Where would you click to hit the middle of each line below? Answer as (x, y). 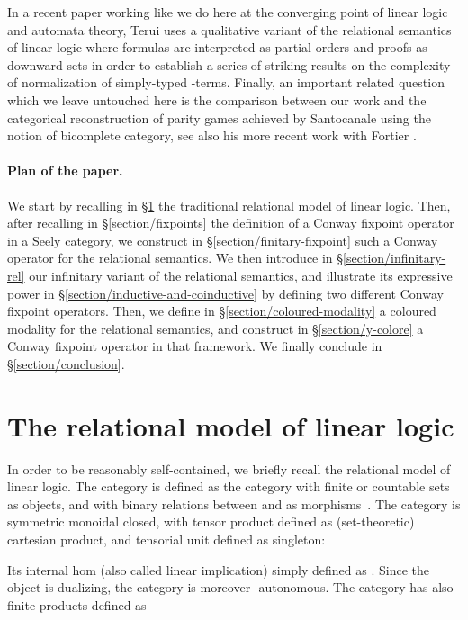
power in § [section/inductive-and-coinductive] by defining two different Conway (225, 293)
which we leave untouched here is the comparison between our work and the (217, 99)
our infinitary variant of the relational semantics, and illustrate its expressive (241, 275)
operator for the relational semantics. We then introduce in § (175, 258)
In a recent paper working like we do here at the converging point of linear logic (228, 12)
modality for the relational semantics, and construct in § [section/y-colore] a (216, 328)
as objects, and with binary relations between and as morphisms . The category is (234, 503)
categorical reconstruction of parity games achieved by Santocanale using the (219, 117)
